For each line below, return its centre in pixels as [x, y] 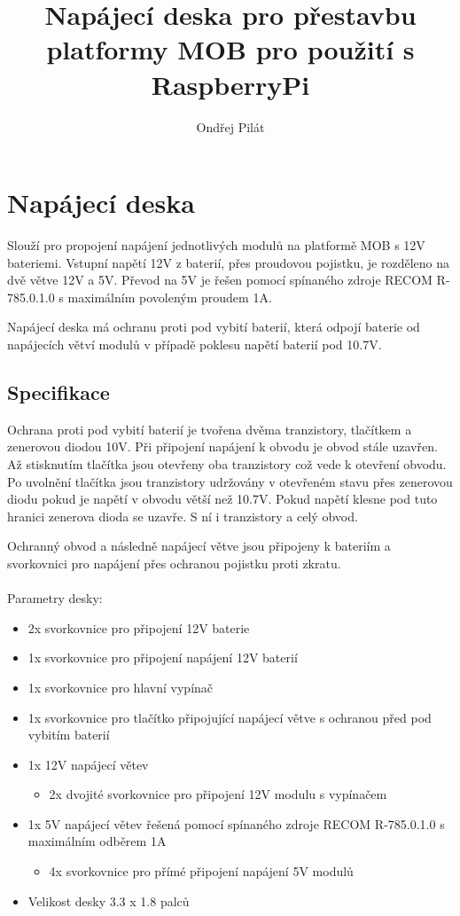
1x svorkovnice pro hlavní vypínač [121, 687]
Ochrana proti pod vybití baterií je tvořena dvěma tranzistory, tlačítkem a [210, 429]
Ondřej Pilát [230, 126]
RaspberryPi [230, 84]
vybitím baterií [69, 735]
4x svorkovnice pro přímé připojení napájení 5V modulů [201, 871]
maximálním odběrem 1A [97, 841]
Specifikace [58, 391]
